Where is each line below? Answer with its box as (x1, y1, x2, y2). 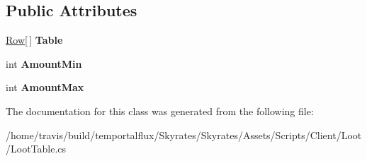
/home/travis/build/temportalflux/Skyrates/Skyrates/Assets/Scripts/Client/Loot (6, 127, 362, 142)
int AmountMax (6, 80, 84, 95)
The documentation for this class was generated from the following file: (6, 103, 314, 118)
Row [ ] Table (6, 32, 63, 47)
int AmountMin (6, 56, 82, 71)
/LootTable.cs (6, 141, 67, 156)
